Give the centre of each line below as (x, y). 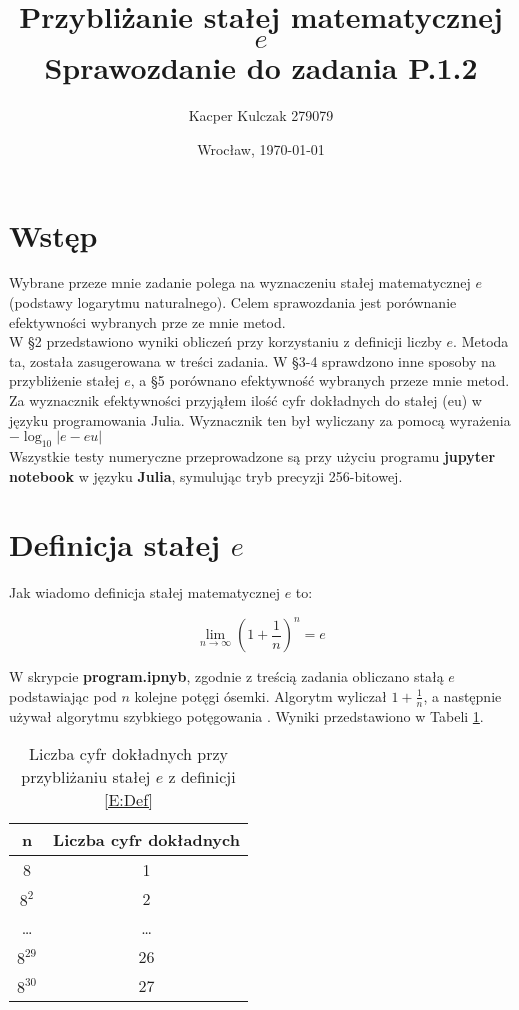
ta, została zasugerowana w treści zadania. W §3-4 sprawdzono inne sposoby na (252, 360)
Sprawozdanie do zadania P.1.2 (261, 67)
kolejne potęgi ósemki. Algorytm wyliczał (260, 695)
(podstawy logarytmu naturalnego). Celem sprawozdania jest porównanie (233, 302)
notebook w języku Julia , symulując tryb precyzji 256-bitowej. (206, 475)
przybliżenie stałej (64, 380)
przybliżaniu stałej (86, 777)
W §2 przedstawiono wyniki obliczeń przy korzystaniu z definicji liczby (225, 341)
